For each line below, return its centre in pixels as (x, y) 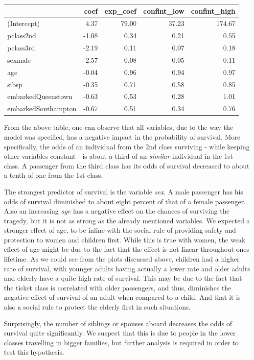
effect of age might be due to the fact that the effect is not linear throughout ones (127, 249)
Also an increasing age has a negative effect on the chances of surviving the (117, 211)
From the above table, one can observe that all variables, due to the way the (118, 127)
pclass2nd (22, 36)
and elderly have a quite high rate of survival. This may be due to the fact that (123, 278)
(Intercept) (24, 23)
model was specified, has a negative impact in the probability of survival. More (122, 136)
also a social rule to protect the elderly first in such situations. (97, 307)
